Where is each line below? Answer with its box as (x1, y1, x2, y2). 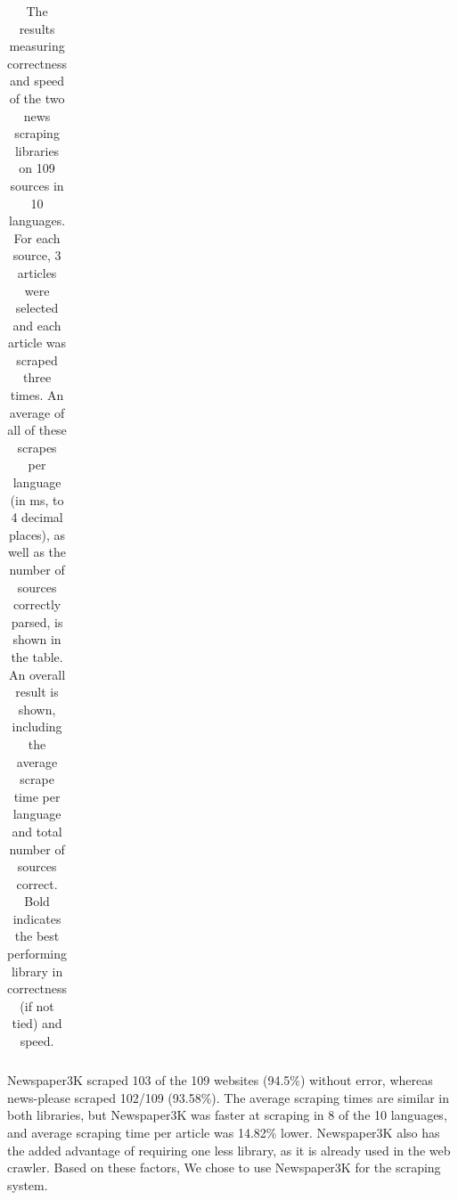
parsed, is (11, 612, 63, 631)
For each (13, 228, 61, 247)
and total (12, 821, 62, 840)
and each (12, 315, 61, 334)
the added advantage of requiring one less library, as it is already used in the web (7, 1140, 451, 1159)
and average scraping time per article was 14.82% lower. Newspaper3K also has (7, 1122, 440, 1141)
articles (17, 263, 57, 282)
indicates (12, 909, 61, 927)
